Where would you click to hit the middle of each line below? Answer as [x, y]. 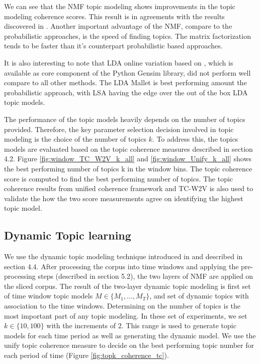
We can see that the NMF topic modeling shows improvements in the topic [120, 6]
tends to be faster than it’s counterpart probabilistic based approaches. [113, 46]
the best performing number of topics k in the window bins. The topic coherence [128, 168]
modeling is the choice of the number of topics [75, 139]
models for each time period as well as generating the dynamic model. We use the [130, 335]
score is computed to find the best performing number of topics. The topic [119, 178]
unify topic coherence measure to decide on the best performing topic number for [129, 345]
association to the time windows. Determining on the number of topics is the [122, 306]
